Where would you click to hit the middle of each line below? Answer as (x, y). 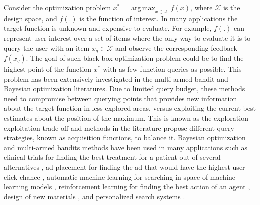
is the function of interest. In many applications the (159, 18)
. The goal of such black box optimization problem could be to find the (135, 58)
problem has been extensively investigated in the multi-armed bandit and (116, 79)
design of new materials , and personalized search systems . (95, 196)
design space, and (31, 18)
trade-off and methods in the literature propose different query (138, 128)
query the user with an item (47, 48)
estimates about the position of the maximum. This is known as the (108, 118)
